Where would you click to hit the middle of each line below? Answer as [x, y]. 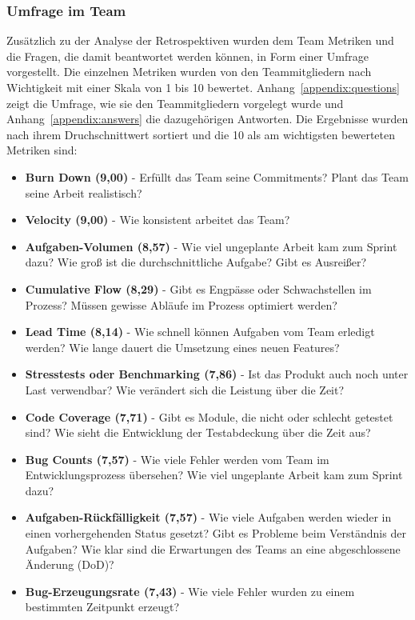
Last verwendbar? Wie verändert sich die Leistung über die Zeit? [185, 389]
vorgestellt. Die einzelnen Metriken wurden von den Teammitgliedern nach [189, 72]
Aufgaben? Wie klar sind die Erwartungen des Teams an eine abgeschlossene [213, 548]
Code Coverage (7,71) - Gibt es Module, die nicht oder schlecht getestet [209, 416]
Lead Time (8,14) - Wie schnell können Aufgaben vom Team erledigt [200, 332]
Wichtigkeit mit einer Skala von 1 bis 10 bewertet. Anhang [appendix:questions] [203, 87]
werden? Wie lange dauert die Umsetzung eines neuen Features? [182, 347]
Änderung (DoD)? [70, 564]
